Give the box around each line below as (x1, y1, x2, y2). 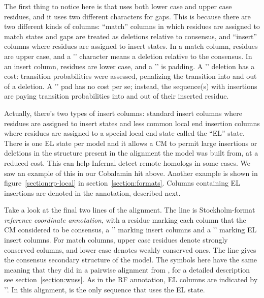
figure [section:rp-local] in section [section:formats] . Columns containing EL (4, 177, 240, 188)
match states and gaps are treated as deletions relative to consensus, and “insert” (4, 31, 257, 41)
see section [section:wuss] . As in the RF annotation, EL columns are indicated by (4, 274, 258, 285)
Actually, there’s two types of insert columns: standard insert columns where (4, 107, 242, 118)
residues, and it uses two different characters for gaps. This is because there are (4, 11, 251, 21)
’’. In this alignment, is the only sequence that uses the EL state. (4, 284, 205, 295)
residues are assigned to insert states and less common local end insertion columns (4, 117, 260, 128)
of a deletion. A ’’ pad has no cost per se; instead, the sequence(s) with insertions (4, 80, 257, 91)
